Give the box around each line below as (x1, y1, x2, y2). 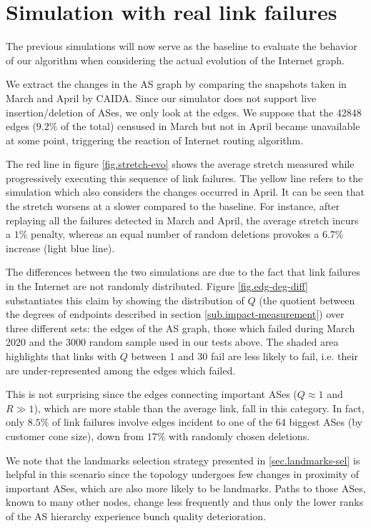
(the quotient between (259, 292, 355, 307)
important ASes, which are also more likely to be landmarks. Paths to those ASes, (6, 480, 366, 495)
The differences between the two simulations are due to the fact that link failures (6, 264, 360, 279)
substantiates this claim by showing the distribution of (6, 292, 244, 307)
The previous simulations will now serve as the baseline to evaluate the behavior (6, 39, 357, 54)
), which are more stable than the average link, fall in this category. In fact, (34, 400, 365, 415)
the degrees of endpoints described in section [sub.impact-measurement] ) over (6, 307, 345, 322)
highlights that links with (6, 349, 117, 363)
